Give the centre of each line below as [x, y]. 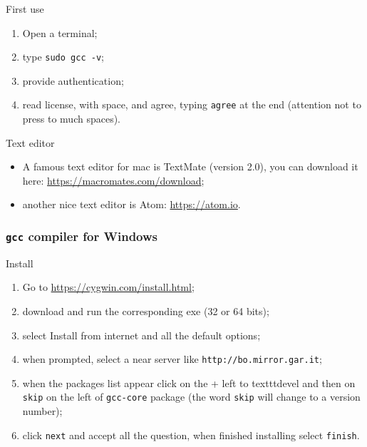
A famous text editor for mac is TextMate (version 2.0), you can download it [190, 166]
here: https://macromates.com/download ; [113, 180]
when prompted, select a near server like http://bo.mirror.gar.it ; [172, 359]
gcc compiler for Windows [82, 236]
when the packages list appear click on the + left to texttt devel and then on [189, 382]
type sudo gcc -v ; [63, 57]
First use [25, 9]
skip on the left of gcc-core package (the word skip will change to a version [191, 397]
